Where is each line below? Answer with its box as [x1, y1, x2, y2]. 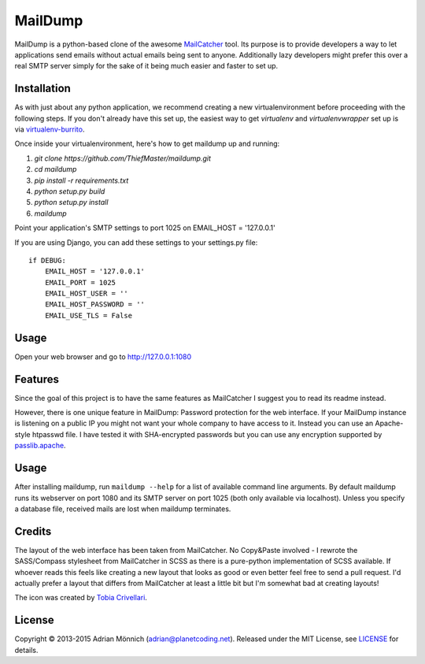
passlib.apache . [14, 441, 66, 451]
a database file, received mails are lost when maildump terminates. [14, 504, 231, 514]
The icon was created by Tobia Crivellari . [14, 593, 147, 603]
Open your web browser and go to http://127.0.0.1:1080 [14, 351, 192, 362]
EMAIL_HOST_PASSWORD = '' [44, 300, 146, 309]
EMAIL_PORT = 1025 [44, 278, 116, 287]
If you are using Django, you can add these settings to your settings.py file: [14, 237, 258, 247]
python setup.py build [34, 186, 105, 196]
